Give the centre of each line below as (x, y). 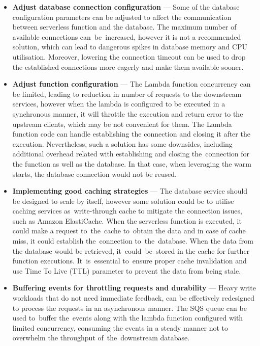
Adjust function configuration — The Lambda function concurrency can (132, 84)
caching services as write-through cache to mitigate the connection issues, (127, 211)
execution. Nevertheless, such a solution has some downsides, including (122, 143)
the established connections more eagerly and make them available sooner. (128, 66)
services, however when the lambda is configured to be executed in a (119, 104)
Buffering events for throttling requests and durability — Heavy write (134, 288)
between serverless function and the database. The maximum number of (124, 27)
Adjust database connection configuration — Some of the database (126, 7)
